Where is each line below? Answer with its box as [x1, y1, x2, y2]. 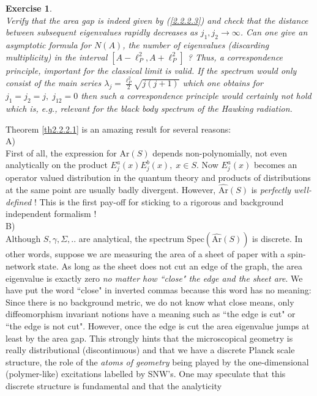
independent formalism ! [6, 207, 97, 220]
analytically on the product [6, 158, 108, 171]
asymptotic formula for [6, 38, 91, 51]
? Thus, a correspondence [187, 50, 283, 63]
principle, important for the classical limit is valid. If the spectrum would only [6, 64, 297, 76]
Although [6, 232, 41, 245]
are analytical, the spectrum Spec [78, 232, 204, 245]
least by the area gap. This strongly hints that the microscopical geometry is [6, 331, 293, 344]
